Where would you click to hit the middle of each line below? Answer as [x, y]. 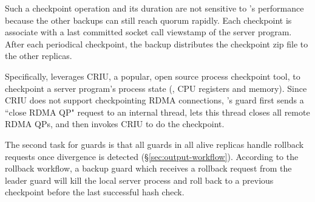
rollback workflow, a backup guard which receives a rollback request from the [148, 168]
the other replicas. [39, 56]
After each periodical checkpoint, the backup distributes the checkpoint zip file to [157, 44]
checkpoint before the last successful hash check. [95, 192]
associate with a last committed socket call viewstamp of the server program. [148, 32]
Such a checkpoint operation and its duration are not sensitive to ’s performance [154, 8]
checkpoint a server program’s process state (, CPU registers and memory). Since [156, 88]
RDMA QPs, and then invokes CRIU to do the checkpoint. [115, 124]
